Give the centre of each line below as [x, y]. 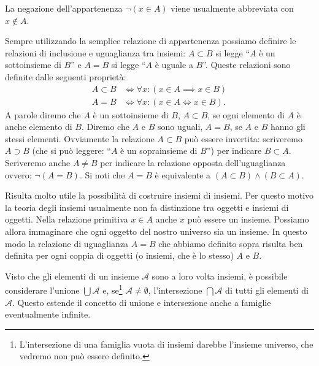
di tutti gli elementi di [267, 290]
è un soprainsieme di [159, 151]
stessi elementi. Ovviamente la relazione [80, 138]
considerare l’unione [42, 290]
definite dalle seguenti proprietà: [66, 76]
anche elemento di [39, 127]
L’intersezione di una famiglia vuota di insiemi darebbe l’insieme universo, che [166, 344]
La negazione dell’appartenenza [64, 8]
